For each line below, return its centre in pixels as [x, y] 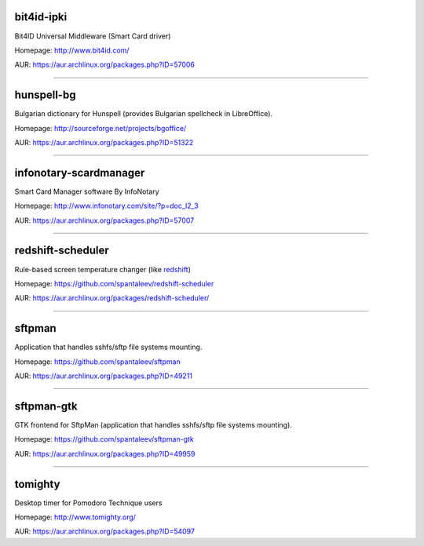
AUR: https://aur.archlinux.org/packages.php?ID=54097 [105, 531]
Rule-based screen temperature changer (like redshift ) [103, 269]
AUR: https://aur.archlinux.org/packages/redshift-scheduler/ [112, 298]
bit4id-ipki [41, 17]
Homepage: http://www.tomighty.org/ [75, 517]
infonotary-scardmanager [80, 173]
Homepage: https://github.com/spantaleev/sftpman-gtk [104, 439]
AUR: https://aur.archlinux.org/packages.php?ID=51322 [104, 142]
